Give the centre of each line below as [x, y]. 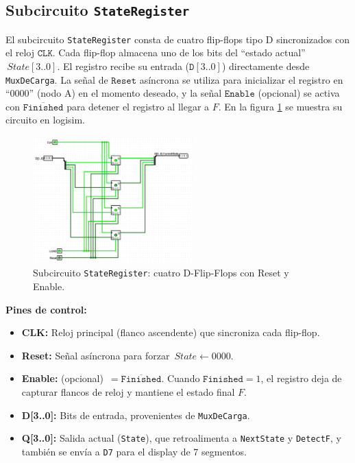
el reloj [20, 52]
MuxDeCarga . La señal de [57, 79]
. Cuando [181, 378]
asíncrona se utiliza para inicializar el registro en [241, 79]
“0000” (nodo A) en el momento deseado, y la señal [114, 93]
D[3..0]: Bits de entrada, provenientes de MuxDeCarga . [136, 415]
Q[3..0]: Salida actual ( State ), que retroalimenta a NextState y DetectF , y [181, 438]
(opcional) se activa [299, 93]
